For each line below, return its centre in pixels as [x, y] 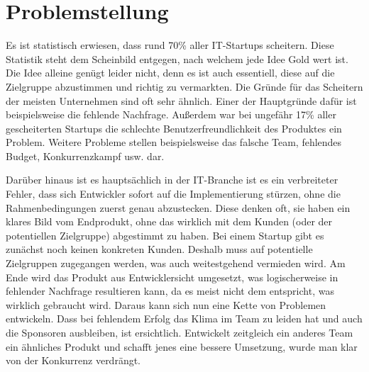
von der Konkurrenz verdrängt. [73, 360]
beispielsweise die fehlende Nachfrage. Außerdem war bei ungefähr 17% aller [171, 114]
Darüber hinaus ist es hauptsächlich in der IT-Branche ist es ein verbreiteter [172, 180]
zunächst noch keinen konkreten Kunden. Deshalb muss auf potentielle [159, 249]
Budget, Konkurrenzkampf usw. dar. [85, 156]
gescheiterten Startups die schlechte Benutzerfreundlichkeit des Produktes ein [174, 128]
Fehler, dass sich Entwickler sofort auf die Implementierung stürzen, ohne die [173, 194]
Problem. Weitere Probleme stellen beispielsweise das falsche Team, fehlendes [174, 142]
